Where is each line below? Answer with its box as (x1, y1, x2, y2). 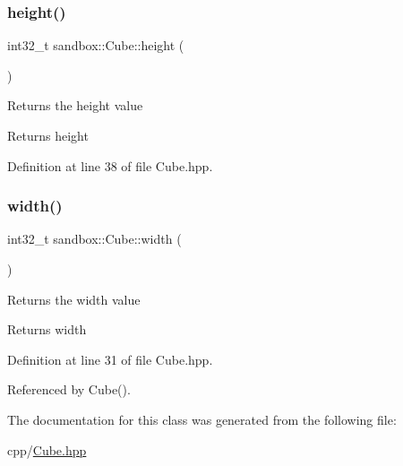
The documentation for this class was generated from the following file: (7, 410, 397, 428)
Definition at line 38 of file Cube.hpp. (7, 156, 213, 175)
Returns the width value (7, 289, 141, 308)
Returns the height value (7, 96, 143, 115)
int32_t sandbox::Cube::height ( (7, 36, 184, 55)
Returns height (7, 126, 89, 144)
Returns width (7, 320, 87, 339)
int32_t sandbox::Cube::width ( (7, 229, 182, 248)
